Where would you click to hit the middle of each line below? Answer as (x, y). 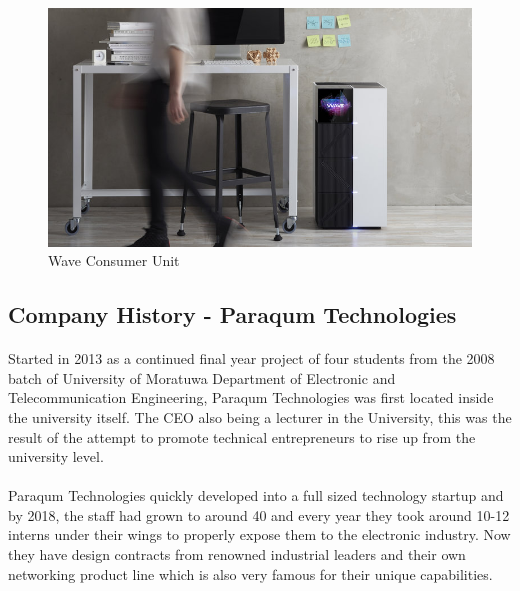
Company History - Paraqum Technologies (232, 314)
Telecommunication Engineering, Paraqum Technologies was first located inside (251, 397)
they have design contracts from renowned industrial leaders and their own (237, 554)
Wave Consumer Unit (114, 260)
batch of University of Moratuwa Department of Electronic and (202, 377)
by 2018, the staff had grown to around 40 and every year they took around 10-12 (259, 514)
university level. (56, 456)
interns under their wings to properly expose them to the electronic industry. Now (259, 534)
